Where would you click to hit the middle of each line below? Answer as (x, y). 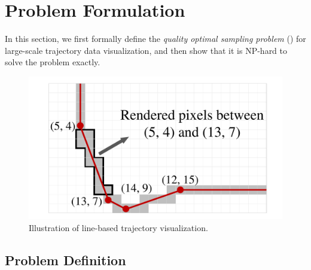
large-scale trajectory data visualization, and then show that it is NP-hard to (146, 50)
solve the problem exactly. (53, 62)
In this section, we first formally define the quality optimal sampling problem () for (155, 39)
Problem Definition (65, 260)
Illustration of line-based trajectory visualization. (118, 227)
